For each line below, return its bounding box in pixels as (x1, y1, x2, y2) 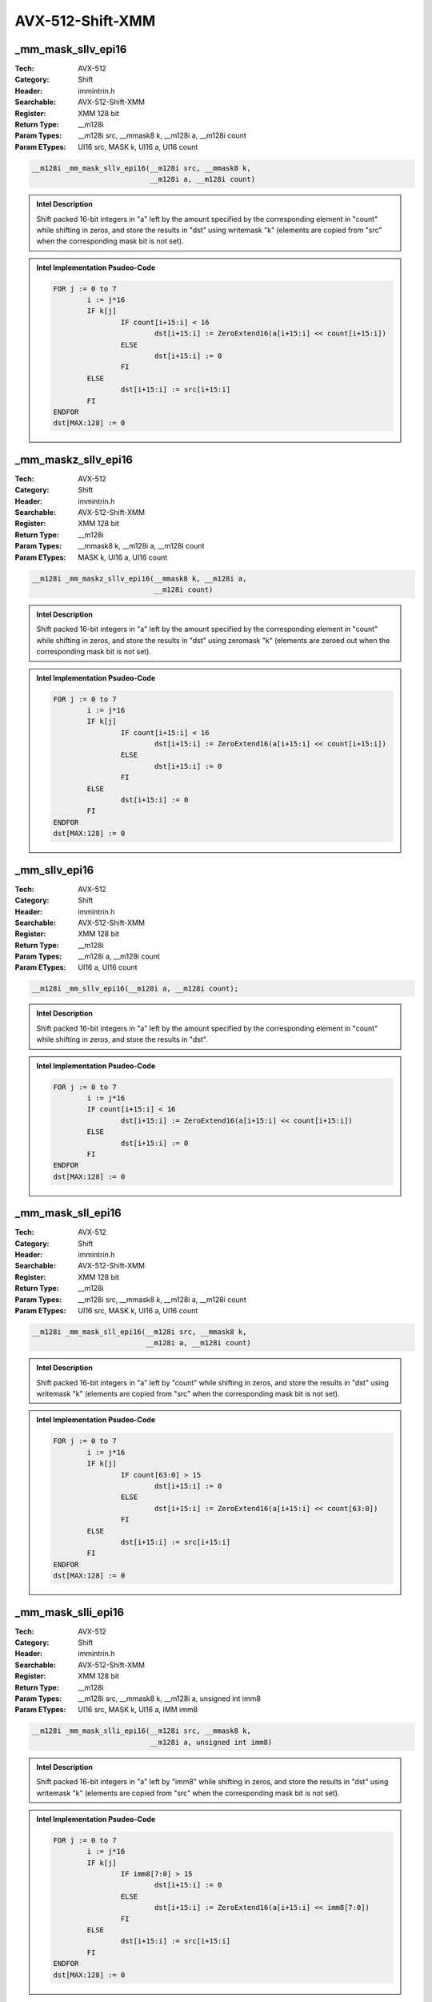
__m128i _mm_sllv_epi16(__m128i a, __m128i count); (31, 984, 239, 993)
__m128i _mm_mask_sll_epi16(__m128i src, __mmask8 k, (31, 1327, 247, 1337)
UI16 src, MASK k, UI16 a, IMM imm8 (78, 1705, 198, 1715)
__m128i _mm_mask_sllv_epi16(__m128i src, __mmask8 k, (31, 163, 251, 172)
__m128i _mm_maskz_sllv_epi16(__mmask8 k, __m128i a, (31, 573, 247, 583)
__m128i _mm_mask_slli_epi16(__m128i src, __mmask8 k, (31, 1727, 251, 1735)
